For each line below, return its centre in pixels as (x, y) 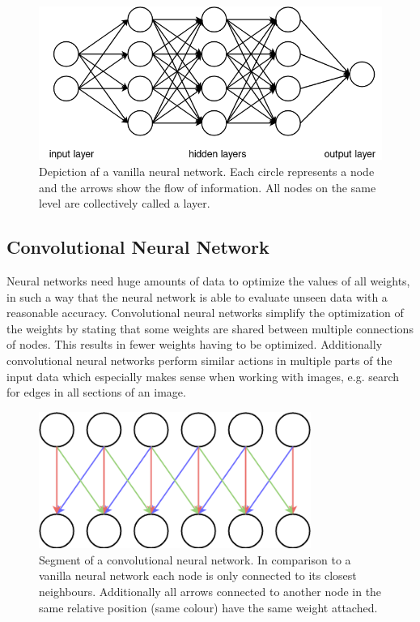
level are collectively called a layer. (125, 203)
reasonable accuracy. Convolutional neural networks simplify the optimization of (205, 313)
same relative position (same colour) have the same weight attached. (208, 607)
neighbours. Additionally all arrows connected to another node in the (210, 591)
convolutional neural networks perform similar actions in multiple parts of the (199, 360)
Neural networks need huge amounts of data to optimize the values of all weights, (208, 281)
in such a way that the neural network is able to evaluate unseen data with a (197, 296)
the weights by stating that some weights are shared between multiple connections (210, 328)
